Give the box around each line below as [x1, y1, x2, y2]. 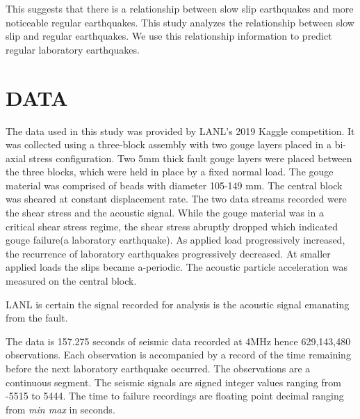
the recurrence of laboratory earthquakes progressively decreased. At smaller [6, 246, 331, 260]
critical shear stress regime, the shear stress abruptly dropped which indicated [6, 219, 338, 233]
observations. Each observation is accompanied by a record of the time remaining [6, 347, 351, 362]
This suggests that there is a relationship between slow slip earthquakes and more [6, 1, 354, 15]
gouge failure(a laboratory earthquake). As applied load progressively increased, [6, 232, 345, 247]
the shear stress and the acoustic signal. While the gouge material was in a [6, 205, 324, 220]
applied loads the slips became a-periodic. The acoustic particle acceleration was [6, 260, 348, 274]
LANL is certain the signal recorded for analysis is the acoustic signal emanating [6, 297, 350, 311]
